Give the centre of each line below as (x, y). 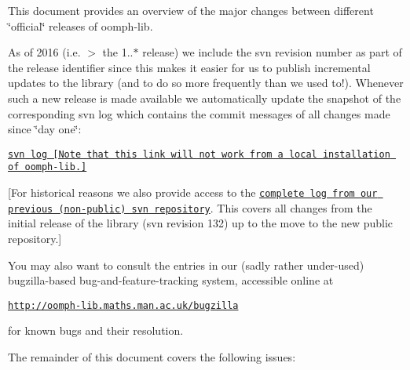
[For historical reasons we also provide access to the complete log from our (193, 192)
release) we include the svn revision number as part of (272, 52)
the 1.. (118, 52)
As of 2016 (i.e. (44, 52)
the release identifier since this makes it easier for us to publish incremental (189, 67)
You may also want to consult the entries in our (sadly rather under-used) (186, 265)
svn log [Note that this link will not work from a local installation (199, 154)
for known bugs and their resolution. (96, 330)
